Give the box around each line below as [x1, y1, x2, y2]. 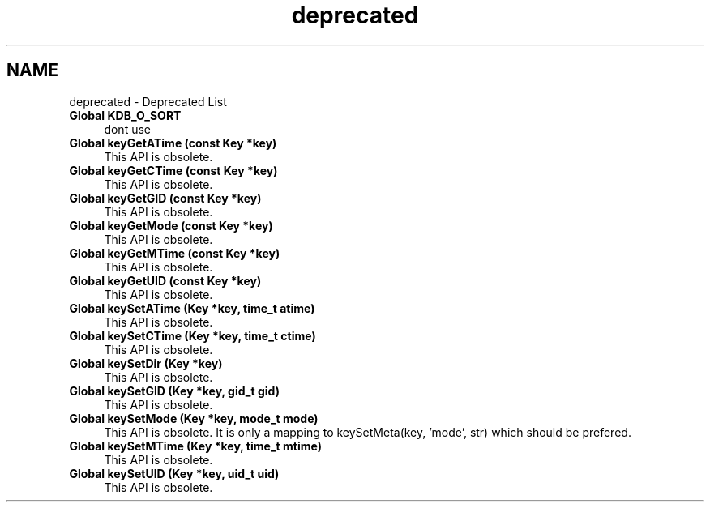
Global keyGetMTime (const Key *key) [69, 245, 280, 260]
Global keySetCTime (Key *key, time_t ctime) [69, 328, 316, 343]
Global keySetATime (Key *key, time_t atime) [69, 301, 315, 315]
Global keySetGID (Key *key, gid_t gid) [69, 383, 280, 398]
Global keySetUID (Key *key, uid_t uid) [69, 466, 280, 480]
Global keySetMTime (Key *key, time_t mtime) [69, 438, 322, 453]
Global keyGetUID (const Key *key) [69, 273, 262, 288]
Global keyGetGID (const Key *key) [69, 190, 262, 205]
